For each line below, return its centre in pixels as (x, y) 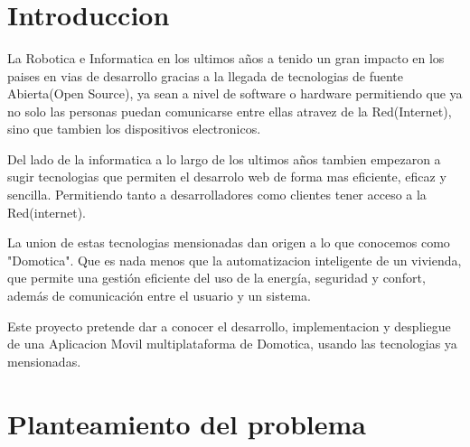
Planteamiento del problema (187, 423)
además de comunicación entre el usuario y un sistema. (159, 296)
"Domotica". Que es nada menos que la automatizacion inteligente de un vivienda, (235, 260)
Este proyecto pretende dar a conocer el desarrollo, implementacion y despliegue (229, 326)
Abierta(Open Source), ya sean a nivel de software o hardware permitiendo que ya (235, 93)
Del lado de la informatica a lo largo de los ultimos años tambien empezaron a (224, 158)
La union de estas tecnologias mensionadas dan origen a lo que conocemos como (229, 242)
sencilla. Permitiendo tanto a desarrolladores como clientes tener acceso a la (217, 195)
